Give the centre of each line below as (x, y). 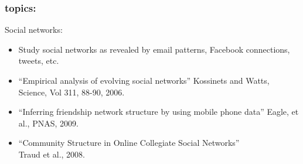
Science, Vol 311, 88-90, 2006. (72, 92)
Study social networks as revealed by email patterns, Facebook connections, (154, 49)
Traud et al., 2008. (52, 154)
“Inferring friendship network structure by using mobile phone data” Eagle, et (159, 112)
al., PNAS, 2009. (48, 123)
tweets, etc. (39, 61)
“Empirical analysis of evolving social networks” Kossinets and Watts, (144, 80)
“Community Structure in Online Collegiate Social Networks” (129, 143)
